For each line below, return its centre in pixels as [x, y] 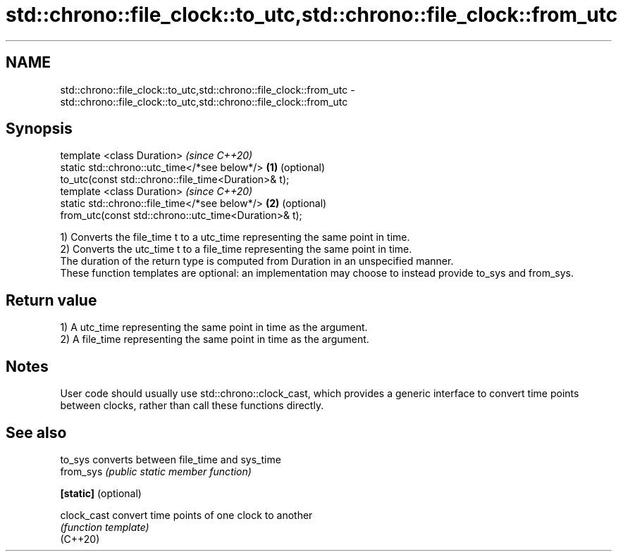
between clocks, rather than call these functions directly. [192, 406]
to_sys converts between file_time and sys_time [171, 459]
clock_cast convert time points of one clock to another [186, 515]
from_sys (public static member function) [156, 471]
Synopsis [39, 129]
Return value [51, 300]
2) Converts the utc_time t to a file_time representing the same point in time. [236, 249]
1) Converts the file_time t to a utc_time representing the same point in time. [235, 237]
